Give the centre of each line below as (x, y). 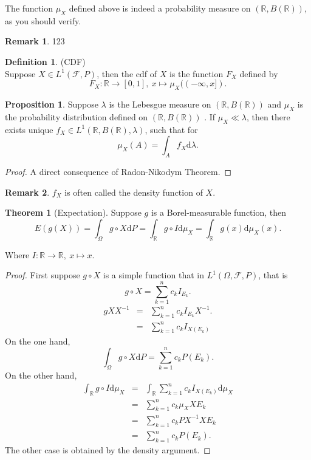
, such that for (171, 129)
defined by (259, 73)
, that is (273, 275)
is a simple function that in (153, 275)
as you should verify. (43, 20)
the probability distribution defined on (77, 116)
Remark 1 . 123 (35, 41)
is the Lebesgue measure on (160, 104)
